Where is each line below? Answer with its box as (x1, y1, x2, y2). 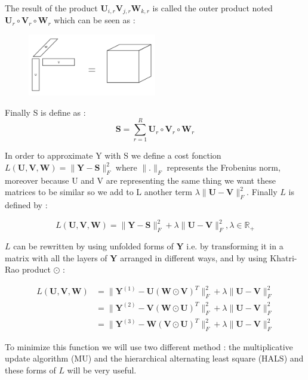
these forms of (5, 364, 56, 376)
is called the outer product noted (152, 2, 273, 14)
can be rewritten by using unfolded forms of (13, 240, 174, 252)
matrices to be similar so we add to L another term (5, 186, 192, 198)
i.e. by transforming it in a (186, 240, 284, 252)
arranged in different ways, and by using (120, 251, 267, 264)
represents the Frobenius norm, (167, 161, 281, 174)
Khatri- (270, 251, 297, 264)
